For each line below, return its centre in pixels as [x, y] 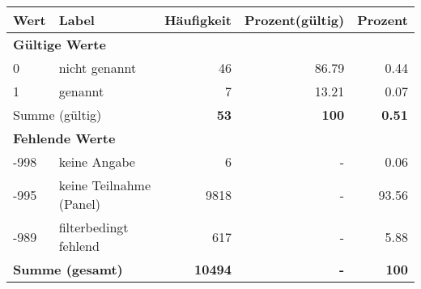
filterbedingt [94, 227]
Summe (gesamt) [68, 269]
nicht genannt [98, 68]
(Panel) [80, 204]
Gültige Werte [60, 44]
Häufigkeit [198, 20]
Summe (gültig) [57, 115]
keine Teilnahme [104, 185]
